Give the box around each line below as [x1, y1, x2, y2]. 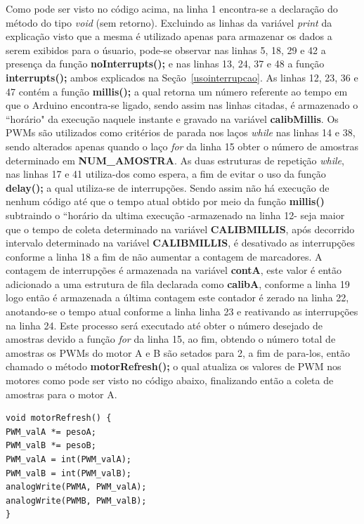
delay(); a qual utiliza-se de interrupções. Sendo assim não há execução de [6, 180, 330, 195]
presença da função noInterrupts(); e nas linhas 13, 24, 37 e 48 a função [6, 56, 325, 71]
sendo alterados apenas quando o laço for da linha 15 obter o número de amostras [6, 138, 359, 153]
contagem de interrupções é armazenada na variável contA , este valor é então [6, 263, 342, 277]
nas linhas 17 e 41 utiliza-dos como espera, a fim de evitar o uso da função [6, 166, 326, 181]
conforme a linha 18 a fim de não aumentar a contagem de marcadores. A [6, 249, 323, 263]
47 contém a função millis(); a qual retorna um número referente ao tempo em [6, 84, 348, 98]
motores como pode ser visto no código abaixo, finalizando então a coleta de [6, 373, 334, 388]
